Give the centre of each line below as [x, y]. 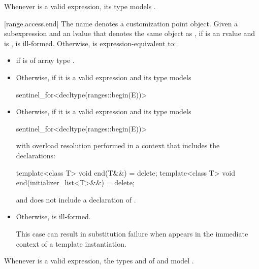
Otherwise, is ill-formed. [53, 216]
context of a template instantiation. [71, 243]
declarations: [36, 155]
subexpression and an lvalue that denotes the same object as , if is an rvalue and [130, 33]
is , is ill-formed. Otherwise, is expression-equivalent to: [90, 43]
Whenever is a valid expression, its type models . [80, 6]
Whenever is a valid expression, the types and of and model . [99, 261]
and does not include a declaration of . [76, 199]
